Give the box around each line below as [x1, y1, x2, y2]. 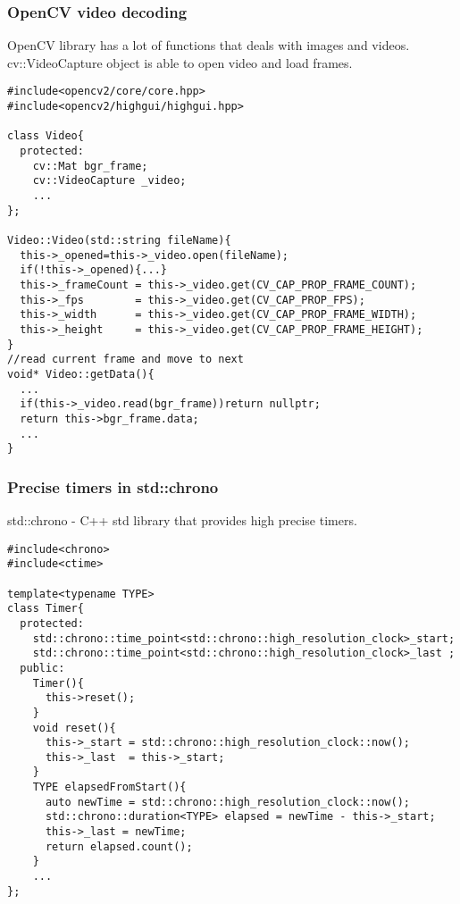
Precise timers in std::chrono [7, 475, 219, 498]
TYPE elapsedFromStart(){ [32, 781, 187, 794]
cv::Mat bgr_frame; [32, 159, 148, 172]
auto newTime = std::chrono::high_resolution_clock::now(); [45, 795, 411, 808]
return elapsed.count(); [45, 840, 193, 853]
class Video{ [7, 130, 84, 143]
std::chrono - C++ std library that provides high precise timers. [7, 511, 357, 530]
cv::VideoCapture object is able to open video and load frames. [7, 53, 353, 71]
